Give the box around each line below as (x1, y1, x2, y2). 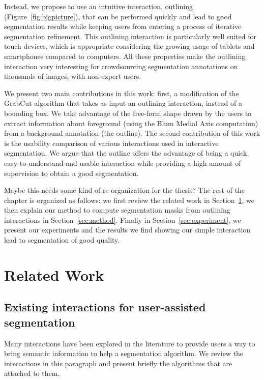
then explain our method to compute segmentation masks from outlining (4, 204, 230, 215)
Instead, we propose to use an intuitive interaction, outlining (4, 1, 193, 11)
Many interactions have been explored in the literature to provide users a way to (4, 338, 255, 348)
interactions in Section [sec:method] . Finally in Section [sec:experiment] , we (4, 214, 241, 225)
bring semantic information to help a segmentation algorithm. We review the (4, 348, 244, 359)
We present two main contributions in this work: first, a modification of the (4, 87, 239, 98)
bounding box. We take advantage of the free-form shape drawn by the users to (4, 107, 252, 118)
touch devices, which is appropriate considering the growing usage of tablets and (4, 41, 255, 51)
